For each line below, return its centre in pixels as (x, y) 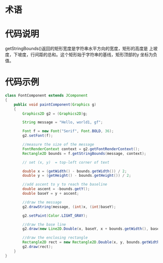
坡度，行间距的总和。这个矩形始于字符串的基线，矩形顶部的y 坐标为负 (88, 55)
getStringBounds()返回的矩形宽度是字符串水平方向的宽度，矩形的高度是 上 (79, 49)
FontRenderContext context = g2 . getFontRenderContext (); (81, 149)
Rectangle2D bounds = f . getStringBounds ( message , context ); (84, 153)
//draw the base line (44, 225)
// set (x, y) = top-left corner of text (66, 162)
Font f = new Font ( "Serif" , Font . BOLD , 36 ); (68, 131)
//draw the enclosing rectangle (55, 238)
